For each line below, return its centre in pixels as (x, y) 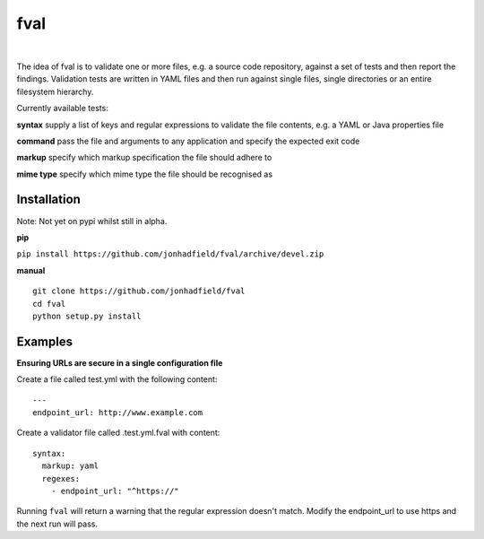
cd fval (49, 304)
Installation (48, 200)
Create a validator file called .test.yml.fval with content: (118, 433)
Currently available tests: (63, 109)
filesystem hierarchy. (55, 91)
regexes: (61, 478)
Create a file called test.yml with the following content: (117, 379)
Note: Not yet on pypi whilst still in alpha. (92, 221)
